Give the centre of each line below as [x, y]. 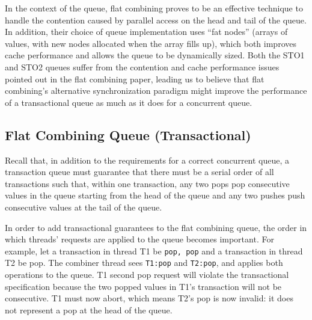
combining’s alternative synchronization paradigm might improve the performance [156, 91]
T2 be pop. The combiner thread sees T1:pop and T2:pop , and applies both [144, 263]
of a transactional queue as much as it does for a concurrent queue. [129, 102]
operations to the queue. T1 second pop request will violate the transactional [147, 275]
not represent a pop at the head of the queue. [89, 309]
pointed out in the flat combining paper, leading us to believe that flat [135, 78]
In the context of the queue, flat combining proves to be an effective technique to [154, 8]
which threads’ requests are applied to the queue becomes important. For [139, 239]
